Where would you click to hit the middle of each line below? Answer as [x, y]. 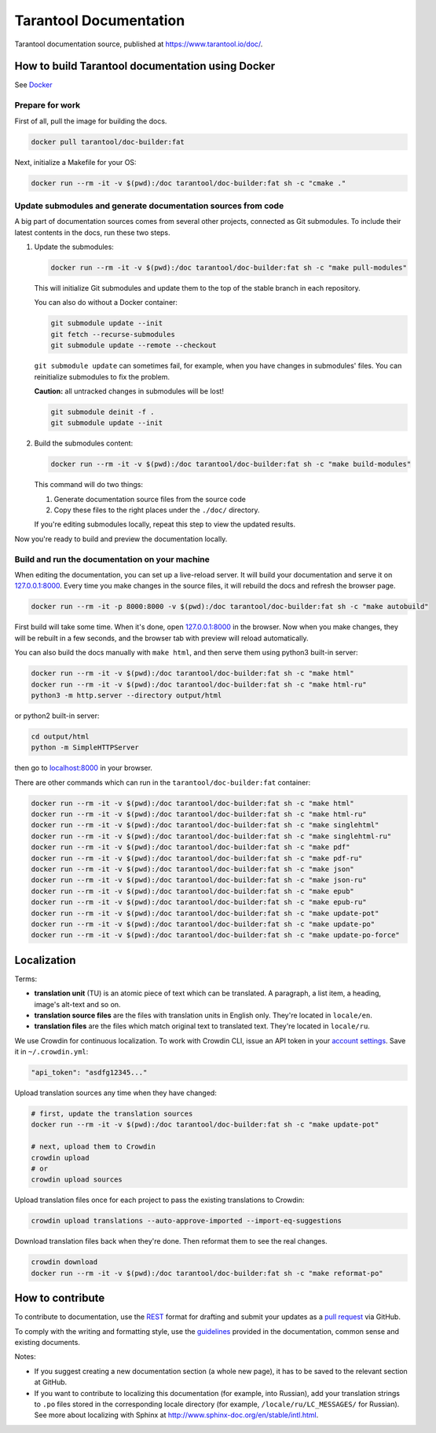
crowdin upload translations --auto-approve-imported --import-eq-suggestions [186, 1221]
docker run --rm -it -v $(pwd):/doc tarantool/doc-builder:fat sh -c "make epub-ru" [199, 902]
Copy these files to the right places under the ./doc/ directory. [157, 510]
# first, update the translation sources [112, 1114]
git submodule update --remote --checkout [134, 345]
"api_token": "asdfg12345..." [89, 1073]
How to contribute [60, 1298]
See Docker [33, 85]
